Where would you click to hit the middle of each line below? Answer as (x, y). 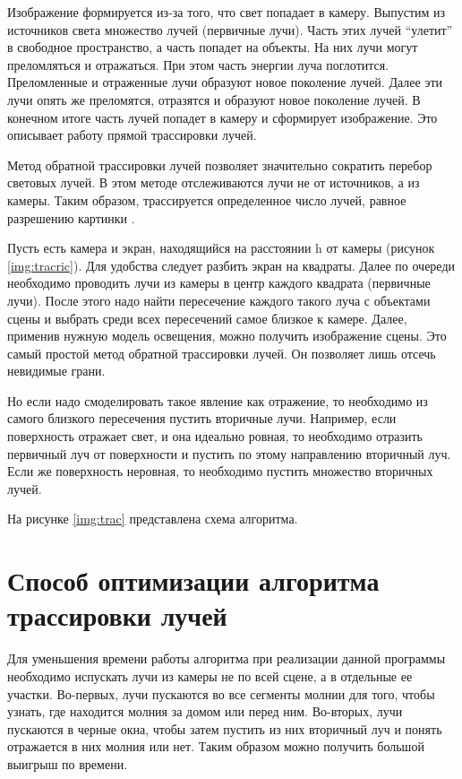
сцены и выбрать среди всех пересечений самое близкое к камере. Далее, (207, 318)
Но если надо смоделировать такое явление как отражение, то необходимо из (218, 400)
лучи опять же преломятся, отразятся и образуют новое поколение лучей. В (214, 99)
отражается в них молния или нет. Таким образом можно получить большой (216, 746)
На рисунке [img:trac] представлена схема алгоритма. (153, 519)
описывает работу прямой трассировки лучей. (132, 135)
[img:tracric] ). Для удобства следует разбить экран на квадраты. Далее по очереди (231, 265)
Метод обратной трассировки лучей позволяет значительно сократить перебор (220, 164)
